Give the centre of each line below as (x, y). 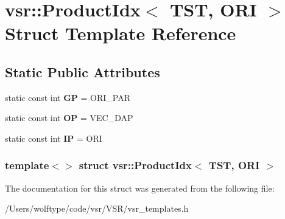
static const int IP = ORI (54, 138)
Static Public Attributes (83, 71)
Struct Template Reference (121, 33)
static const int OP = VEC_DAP (69, 118)
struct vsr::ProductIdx (135, 165)
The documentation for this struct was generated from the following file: (140, 188)
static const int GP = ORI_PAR (68, 97)
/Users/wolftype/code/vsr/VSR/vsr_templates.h (97, 208)
